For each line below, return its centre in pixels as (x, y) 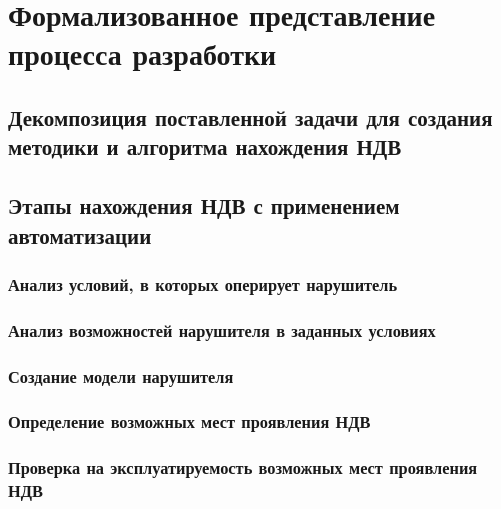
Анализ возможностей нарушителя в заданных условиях (222, 329)
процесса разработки (142, 53)
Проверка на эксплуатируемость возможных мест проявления (243, 467)
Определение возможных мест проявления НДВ (189, 421)
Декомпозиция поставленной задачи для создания (250, 116)
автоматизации (80, 234)
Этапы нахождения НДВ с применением (204, 205)
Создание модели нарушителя (121, 375)
